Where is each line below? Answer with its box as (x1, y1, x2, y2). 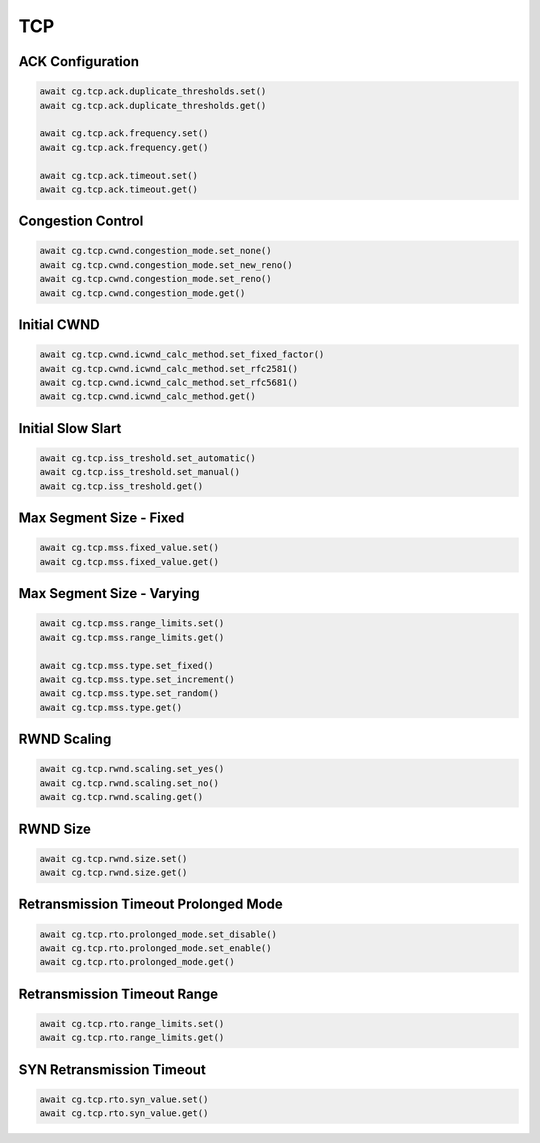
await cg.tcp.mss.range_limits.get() (39, 631, 225, 643)
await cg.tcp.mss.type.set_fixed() (39, 660, 214, 671)
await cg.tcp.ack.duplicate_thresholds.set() (39, 86, 267, 97)
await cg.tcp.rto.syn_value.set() (39, 1094, 209, 1105)
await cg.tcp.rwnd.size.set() (39, 853, 188, 864)
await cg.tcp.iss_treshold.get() (39, 480, 204, 492)
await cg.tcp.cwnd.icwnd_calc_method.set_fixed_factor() (39, 349, 325, 360)
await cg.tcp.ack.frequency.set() (39, 128, 209, 139)
